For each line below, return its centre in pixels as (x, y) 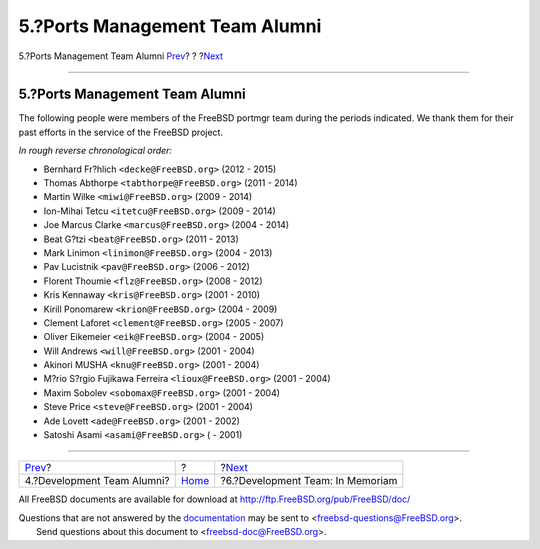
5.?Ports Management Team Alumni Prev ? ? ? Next (121, 56)
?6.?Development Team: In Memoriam (309, 481)
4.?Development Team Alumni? (97, 481)
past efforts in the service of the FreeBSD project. (121, 132)
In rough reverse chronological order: (95, 151)
